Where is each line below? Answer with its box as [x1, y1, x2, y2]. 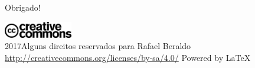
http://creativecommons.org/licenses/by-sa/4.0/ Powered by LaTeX [5, 51, 251, 63]
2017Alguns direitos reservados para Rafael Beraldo [5, 40, 191, 52]
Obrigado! [5, 1, 41, 13]
